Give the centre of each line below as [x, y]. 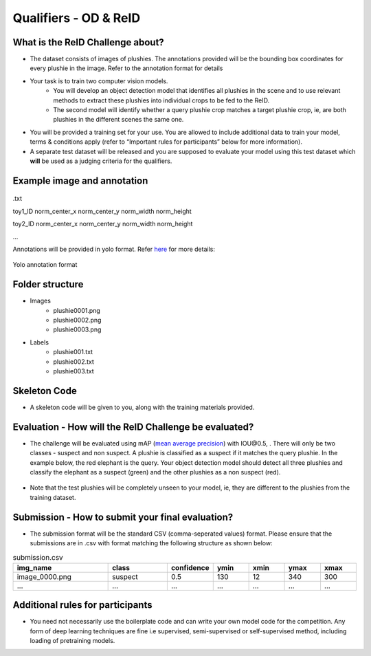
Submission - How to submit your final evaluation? [123, 517]
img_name [34, 567]
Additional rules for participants [82, 605]
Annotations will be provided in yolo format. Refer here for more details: [114, 249]
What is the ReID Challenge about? [88, 42]
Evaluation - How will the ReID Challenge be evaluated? [133, 427]
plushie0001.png [77, 310]
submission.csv [38, 557]
